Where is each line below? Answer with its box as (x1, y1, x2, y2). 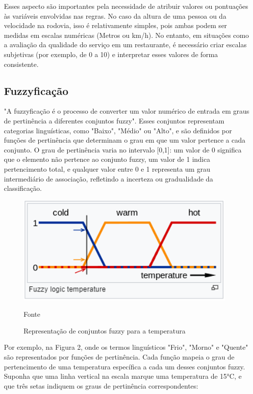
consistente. (4, 59, 39, 69)
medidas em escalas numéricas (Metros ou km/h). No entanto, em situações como (4, 30, 249, 40)
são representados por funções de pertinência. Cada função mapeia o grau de (4, 352, 234, 362)
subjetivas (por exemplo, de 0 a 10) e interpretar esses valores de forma (4, 49, 218, 59)
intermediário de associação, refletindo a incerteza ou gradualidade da (4, 173, 213, 183)
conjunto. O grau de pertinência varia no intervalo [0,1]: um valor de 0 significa (4, 144, 242, 154)
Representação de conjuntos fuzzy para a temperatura (24, 325, 186, 335)
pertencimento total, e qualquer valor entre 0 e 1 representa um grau (4, 163, 210, 174)
